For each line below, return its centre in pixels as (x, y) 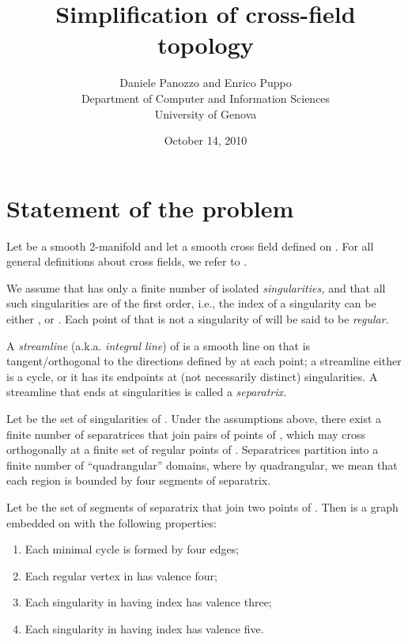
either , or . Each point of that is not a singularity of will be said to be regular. (198, 319)
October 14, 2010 (206, 140)
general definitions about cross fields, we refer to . (127, 261)
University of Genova (206, 113)
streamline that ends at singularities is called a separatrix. (147, 392)
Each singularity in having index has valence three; (148, 602)
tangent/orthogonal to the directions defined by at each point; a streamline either (204, 361)
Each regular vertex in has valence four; (121, 575)
